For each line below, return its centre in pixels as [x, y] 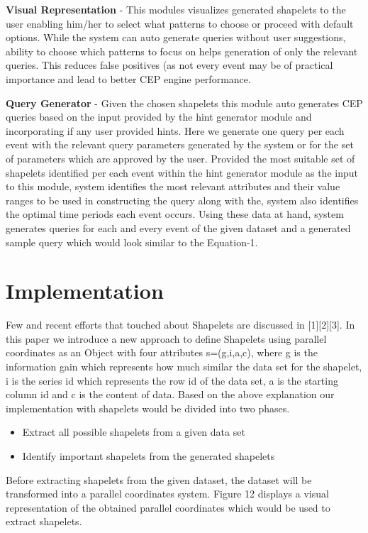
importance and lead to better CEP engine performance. [128, 78]
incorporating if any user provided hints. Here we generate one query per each [175, 130]
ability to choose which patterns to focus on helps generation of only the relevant [182, 51]
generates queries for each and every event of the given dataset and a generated [178, 227]
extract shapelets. [44, 521]
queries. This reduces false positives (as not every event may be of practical [169, 65]
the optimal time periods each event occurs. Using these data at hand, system [175, 214]
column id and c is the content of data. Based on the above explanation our [170, 394]
